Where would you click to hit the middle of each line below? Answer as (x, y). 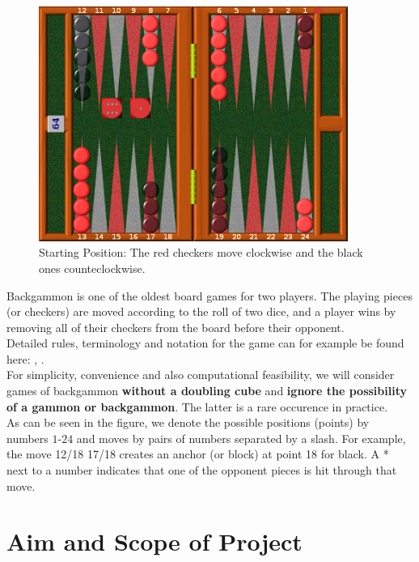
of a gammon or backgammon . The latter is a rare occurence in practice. (197, 406)
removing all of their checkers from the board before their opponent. (176, 327)
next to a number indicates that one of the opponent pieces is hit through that (202, 470)
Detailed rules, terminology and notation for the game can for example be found (205, 343)
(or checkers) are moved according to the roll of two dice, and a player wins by (201, 311)
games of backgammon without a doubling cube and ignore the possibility (207, 391)
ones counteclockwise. (92, 268)
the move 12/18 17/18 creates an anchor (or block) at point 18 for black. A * (198, 454)
